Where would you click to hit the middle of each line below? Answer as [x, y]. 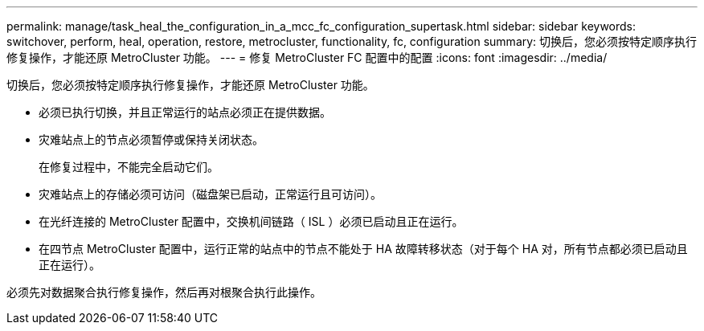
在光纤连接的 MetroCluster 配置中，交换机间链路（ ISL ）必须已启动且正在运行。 [251, 221]
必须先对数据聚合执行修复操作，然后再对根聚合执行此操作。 [164, 292]
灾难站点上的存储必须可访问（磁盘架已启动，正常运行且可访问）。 [210, 194]
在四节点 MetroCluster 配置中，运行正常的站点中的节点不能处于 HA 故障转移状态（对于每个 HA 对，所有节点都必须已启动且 [363, 249]
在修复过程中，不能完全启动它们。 [129, 167]
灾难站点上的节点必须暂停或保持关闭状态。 [151, 139]
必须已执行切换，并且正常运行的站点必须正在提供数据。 [185, 112]
